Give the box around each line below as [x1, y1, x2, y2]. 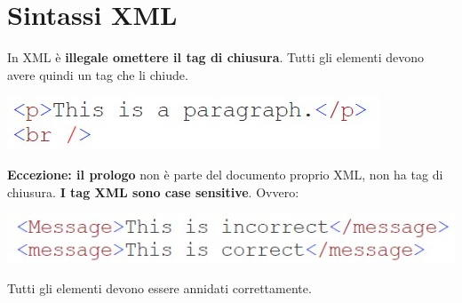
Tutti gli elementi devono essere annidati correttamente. [7, 278, 312, 297]
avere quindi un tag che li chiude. [7, 65, 188, 84]
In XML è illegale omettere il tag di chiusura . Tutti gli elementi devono [7, 48, 425, 67]
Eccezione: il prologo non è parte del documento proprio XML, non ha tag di [7, 164, 443, 183]
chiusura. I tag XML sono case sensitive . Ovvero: [7, 182, 299, 201]
